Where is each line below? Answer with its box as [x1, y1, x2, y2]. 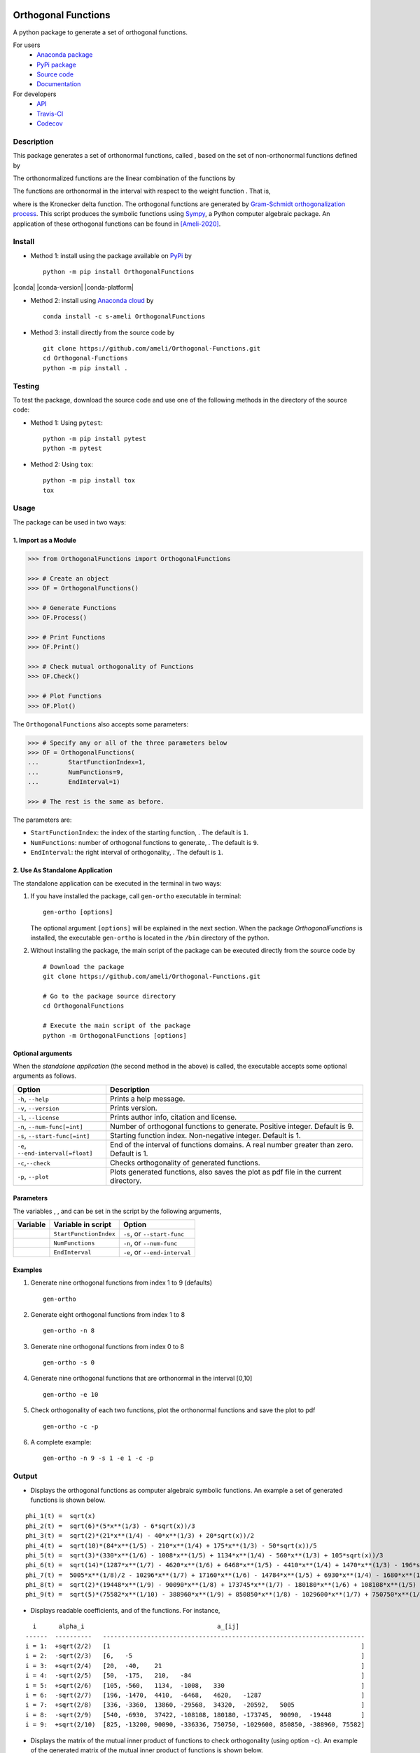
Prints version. [109, 1103, 157, 1113]
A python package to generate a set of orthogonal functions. [13, 28, 188, 36]
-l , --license [17, 1112, 59, 1122]
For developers [13, 90, 57, 98]
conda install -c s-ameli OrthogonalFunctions [43, 313, 206, 320]
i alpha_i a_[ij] [32, 1623, 239, 1630]
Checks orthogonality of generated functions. [109, 1158, 260, 1167]
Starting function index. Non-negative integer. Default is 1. [109, 1130, 301, 1140]
